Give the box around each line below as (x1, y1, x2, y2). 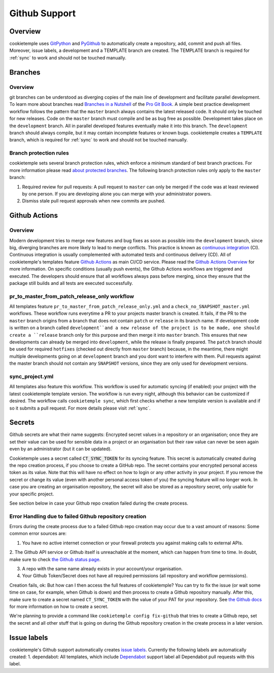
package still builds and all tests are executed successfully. (9, 280, 133, 286)
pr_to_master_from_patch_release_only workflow (9, 292, 134, 300)
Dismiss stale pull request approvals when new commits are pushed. (22, 198, 165, 204)
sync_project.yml (9, 373, 54, 380)
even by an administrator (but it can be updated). (9, 446, 112, 452)
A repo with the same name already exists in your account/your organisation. (22, 566, 183, 572)
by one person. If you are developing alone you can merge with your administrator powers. (22, 191, 212, 197)
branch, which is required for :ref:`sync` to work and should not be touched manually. (9, 137, 188, 143)
